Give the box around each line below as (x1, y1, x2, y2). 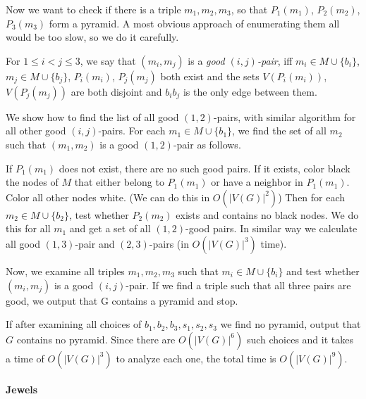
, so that (231, 2, 268, 16)
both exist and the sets (160, 68, 260, 83)
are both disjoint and (71, 84, 162, 99)
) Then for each (278, 189, 346, 204)
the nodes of (6, 175, 59, 189)
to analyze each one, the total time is (116, 350, 276, 365)
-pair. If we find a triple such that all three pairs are (126, 277, 351, 292)
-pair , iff (257, 53, 293, 68)
